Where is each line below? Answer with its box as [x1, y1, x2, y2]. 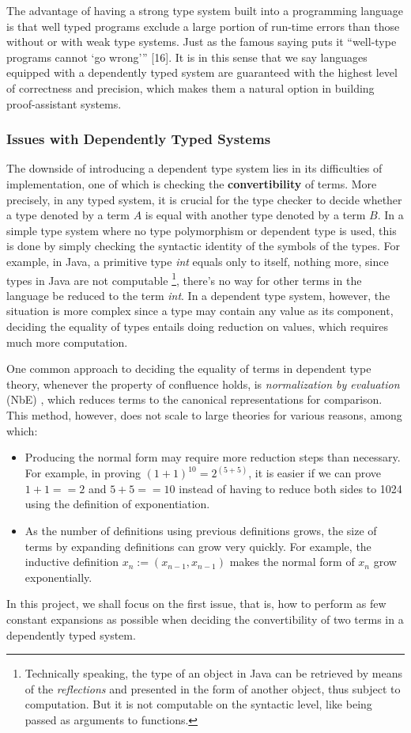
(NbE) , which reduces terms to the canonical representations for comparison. [6, 391, 383, 408]
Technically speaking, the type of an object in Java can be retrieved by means [25, 665, 402, 682]
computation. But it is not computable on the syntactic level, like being [25, 696, 372, 712]
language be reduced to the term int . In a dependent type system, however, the [6, 287, 390, 303]
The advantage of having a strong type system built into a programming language [6, 2, 404, 18]
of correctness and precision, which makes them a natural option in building [6, 79, 375, 96]
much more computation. [6, 333, 128, 350]
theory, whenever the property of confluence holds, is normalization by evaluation [6, 375, 400, 392]
